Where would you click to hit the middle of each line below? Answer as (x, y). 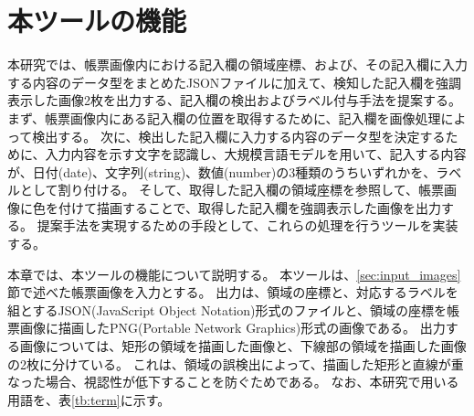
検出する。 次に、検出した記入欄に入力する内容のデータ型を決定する (239, 136)
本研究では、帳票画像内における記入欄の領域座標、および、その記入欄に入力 (237, 64)
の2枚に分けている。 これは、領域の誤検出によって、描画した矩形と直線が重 (236, 363)
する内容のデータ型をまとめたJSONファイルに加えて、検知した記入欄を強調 (234, 82)
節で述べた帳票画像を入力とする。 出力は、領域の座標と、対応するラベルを (233, 292)
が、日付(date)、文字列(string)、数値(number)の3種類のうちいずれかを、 (222, 171)
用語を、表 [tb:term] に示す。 (89, 399)
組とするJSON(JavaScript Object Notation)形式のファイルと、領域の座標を (227, 309)
